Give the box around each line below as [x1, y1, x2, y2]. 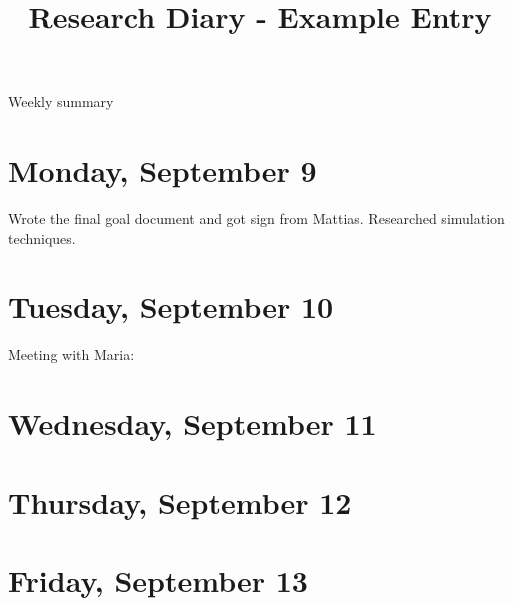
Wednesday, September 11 [8, 403, 377, 444]
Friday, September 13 [8, 559, 308, 600]
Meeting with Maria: [8, 344, 135, 365]
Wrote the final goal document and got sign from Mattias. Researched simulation [8, 208, 505, 229]
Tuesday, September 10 [8, 286, 334, 327]
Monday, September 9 [8, 150, 317, 191]
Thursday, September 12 [8, 481, 352, 522]
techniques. [8, 227, 76, 248]
